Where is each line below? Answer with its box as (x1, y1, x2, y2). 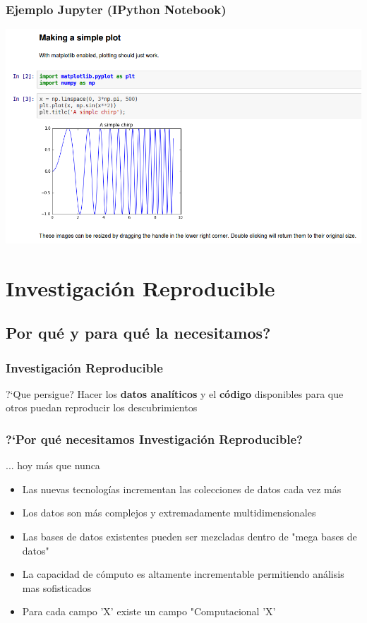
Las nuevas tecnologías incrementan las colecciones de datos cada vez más (22, 481, 342, 496)
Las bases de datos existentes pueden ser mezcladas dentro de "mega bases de (22, 529, 357, 544)
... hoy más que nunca (6, 458, 100, 473)
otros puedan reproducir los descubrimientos (6, 400, 198, 415)
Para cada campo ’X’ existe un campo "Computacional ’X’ (22, 604, 276, 619)
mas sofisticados (22, 580, 92, 595)
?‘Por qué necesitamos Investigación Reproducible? (6, 430, 303, 447)
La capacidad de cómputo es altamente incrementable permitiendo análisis (22, 567, 344, 581)
